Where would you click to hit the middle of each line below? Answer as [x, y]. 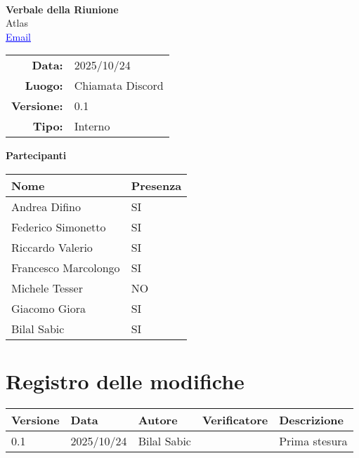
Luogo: [44, 86]
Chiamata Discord [119, 86]
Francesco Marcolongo [66, 267]
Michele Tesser [47, 288]
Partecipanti [36, 155]
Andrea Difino [46, 206]
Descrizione [311, 420]
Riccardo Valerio [52, 247]
